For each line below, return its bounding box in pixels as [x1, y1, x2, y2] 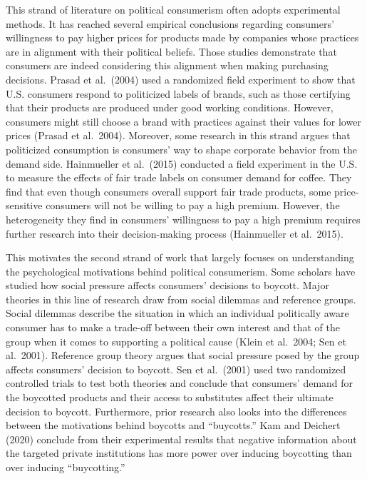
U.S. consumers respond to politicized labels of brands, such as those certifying [6, 86, 351, 101]
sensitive [6, 198, 43, 213]
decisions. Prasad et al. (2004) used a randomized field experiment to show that [6, 71, 356, 86]
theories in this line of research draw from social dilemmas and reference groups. [6, 291, 356, 306]
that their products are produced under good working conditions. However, [6, 100, 334, 115]
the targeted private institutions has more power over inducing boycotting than [6, 445, 352, 460]
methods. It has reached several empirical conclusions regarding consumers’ [6, 16, 334, 31]
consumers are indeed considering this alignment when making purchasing [6, 58, 329, 73]
